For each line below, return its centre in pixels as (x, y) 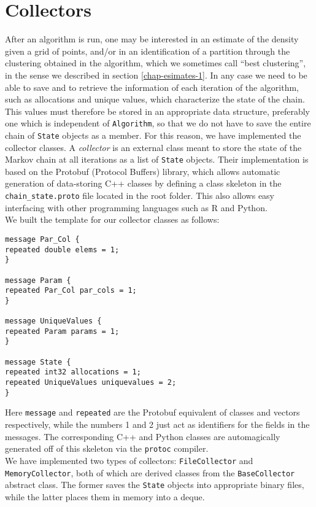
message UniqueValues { (53, 321)
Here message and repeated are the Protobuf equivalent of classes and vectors (152, 412)
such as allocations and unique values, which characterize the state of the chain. (155, 99)
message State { (38, 362)
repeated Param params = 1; (62, 331)
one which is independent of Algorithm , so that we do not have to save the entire (158, 123)
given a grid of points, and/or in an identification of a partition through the (148, 51)
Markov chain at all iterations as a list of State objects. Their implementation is (157, 159)
